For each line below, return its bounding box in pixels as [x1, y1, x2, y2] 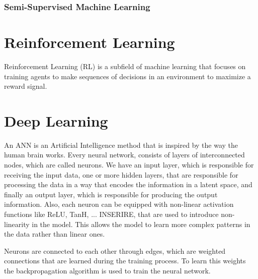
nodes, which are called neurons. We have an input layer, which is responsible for [4, 159, 254, 170]
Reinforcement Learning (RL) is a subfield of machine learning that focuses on [4, 61, 246, 71]
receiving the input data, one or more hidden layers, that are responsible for [4, 169, 238, 180]
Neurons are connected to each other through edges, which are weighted [4, 245, 226, 256]
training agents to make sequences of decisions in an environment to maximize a [4, 71, 251, 81]
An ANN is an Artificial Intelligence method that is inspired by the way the [4, 139, 238, 150]
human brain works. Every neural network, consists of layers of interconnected [4, 149, 245, 160]
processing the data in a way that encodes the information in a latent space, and [4, 179, 252, 190]
